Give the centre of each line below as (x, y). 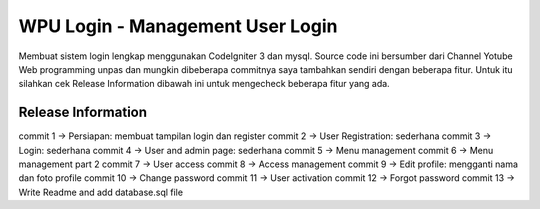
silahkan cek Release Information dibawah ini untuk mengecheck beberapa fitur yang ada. (204, 84)
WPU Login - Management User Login (178, 26)
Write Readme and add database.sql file (101, 192)
